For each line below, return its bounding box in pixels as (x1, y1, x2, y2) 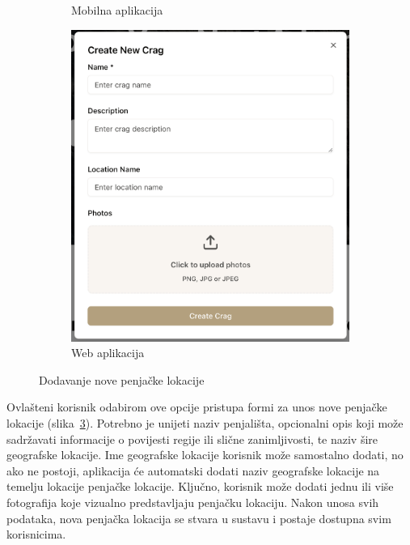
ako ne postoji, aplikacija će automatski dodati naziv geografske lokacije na (6, 462, 380, 479)
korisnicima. (6, 526, 66, 543)
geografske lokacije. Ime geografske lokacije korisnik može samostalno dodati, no (6, 446, 404, 463)
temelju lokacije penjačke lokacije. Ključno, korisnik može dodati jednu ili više (6, 478, 394, 495)
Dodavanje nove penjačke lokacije (39, 371, 205, 388)
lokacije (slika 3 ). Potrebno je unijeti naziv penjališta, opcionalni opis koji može (6, 414, 404, 431)
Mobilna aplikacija (71, 2, 163, 18)
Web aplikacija (71, 344, 145, 361)
